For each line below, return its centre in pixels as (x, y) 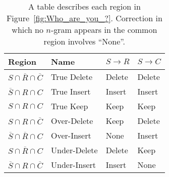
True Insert (71, 91)
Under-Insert (73, 165)
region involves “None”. (84, 41)
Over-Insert (71, 135)
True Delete (72, 77)
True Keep (69, 106)
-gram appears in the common (104, 30)
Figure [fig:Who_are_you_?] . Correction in (84, 18)
